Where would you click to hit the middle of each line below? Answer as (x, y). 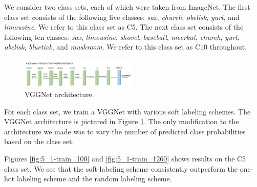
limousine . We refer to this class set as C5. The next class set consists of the (124, 27)
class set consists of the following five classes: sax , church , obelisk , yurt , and (122, 17)
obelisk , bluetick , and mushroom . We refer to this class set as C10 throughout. (126, 47)
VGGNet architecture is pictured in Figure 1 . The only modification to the (122, 121)
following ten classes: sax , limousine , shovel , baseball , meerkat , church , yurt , (122, 37)
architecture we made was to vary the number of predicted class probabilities (125, 131)
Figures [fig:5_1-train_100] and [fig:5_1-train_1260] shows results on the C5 (125, 158)
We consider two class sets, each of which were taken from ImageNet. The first (127, 7)
